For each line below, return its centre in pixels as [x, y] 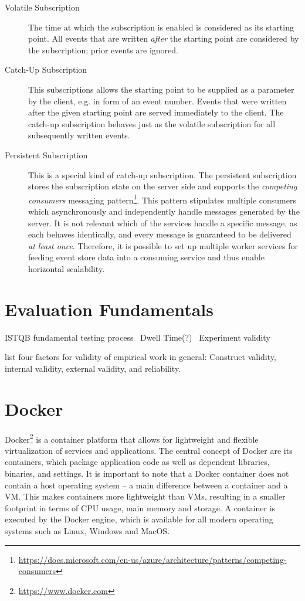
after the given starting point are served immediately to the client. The [156, 112]
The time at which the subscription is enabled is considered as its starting [161, 27]
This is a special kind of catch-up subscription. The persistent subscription [162, 174]
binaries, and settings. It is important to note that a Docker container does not [147, 473]
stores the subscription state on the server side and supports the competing [163, 186]
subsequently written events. [79, 135]
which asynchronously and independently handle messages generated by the [164, 211]
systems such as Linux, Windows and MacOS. [87, 530]
